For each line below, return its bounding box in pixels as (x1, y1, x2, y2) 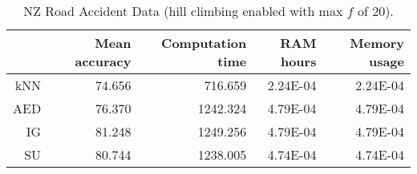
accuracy (75, 52, 132, 70)
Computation (161, 34, 247, 52)
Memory (350, 34, 404, 52)
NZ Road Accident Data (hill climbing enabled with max (23, 2, 343, 20)
